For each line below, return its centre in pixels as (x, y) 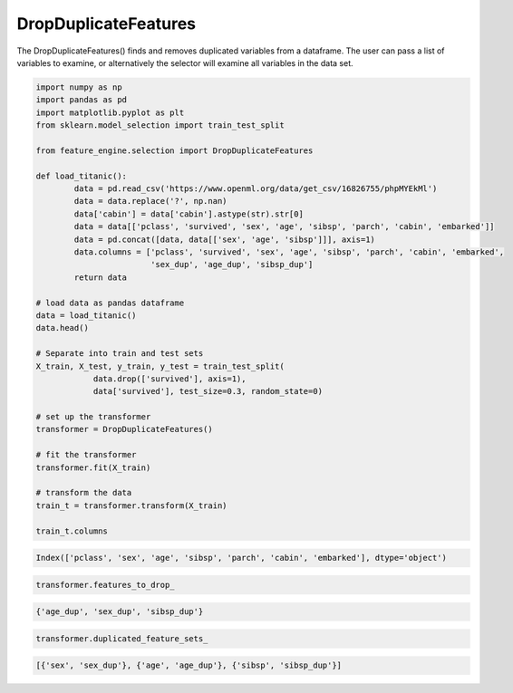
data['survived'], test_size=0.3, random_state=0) (208, 391)
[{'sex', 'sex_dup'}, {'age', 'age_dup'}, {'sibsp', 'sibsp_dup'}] (189, 665)
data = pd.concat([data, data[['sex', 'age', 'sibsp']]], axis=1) (225, 239)
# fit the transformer (86, 455)
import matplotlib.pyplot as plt (110, 112)
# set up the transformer (93, 417)
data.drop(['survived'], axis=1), (169, 379)
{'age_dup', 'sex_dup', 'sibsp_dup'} (120, 612)
